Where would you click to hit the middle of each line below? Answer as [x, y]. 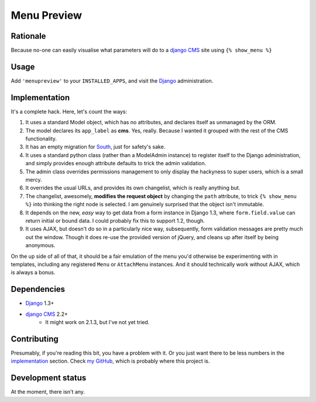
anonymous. [40, 246]
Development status [49, 378]
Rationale [28, 36]
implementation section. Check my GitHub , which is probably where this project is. [110, 361]
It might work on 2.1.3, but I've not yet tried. [97, 322]
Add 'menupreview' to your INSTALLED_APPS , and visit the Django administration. [112, 81]
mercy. [34, 180]
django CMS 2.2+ [47, 314]
